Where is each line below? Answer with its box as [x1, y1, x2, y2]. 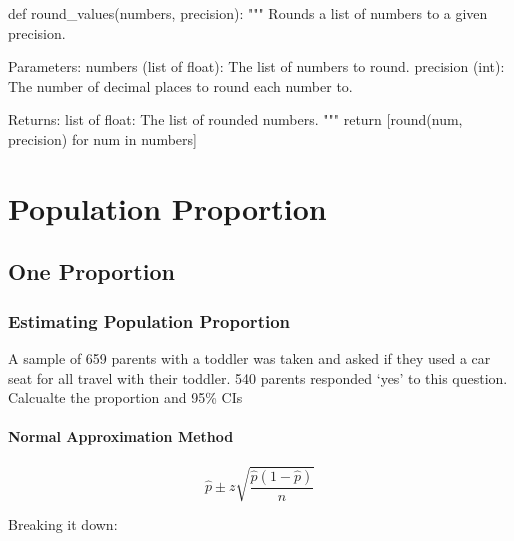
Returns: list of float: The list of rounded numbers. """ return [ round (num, [8, 109, 463, 130]
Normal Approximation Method [8, 426, 234, 447]
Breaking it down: [8, 514, 118, 535]
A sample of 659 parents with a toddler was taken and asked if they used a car [8, 347, 491, 368]
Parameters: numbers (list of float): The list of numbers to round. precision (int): [8, 56, 505, 77]
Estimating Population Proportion [8, 308, 291, 333]
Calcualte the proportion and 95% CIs [8, 387, 243, 408]
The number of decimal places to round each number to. [8, 75, 353, 96]
